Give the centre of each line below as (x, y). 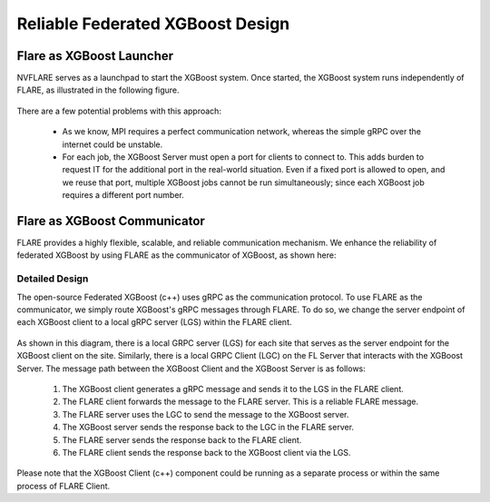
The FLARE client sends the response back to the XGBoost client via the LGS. (206, 452)
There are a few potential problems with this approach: (119, 111)
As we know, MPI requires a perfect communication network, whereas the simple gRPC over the (242, 132)
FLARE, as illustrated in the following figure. (98, 90)
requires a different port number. (123, 195)
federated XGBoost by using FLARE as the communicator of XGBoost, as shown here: (176, 255)
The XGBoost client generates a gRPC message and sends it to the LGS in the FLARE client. (233, 389)
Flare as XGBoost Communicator (111, 221)
